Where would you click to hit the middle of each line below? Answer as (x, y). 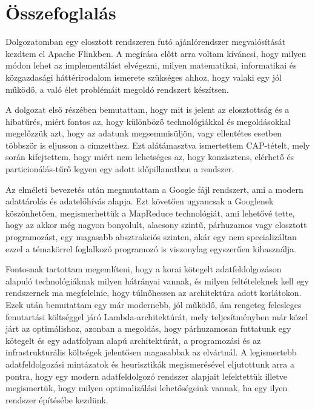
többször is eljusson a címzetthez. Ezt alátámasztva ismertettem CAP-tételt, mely (158, 145)
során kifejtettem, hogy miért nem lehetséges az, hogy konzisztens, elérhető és (150, 157)
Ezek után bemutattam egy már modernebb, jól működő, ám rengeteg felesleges (154, 304)
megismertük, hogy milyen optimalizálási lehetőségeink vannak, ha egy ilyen (147, 388)
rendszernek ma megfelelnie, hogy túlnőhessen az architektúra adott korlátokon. (154, 293)
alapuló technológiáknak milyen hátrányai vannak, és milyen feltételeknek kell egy (157, 281)
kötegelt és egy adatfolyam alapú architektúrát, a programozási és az (133, 340)
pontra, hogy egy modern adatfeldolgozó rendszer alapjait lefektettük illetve (146, 376)
